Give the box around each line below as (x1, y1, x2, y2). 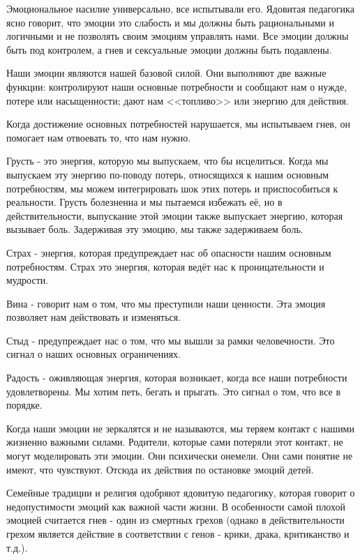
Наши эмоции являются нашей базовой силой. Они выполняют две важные (6, 66, 327, 80)
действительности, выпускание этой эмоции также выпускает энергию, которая (6, 208, 343, 222)
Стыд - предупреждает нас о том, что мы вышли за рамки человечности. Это (6, 333, 335, 347)
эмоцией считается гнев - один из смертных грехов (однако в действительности (6, 513, 345, 527)
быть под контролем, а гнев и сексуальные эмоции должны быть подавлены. (6, 42, 332, 56)
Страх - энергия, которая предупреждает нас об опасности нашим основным (6, 245, 331, 259)
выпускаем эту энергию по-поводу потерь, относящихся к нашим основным (6, 167, 329, 181)
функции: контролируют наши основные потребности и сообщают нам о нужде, (6, 79, 347, 93)
